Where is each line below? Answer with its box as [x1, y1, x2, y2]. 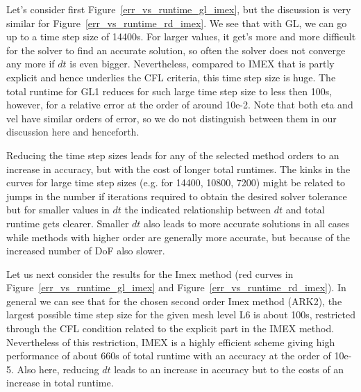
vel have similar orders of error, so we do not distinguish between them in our [6, 111, 337, 125]
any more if [6, 56, 55, 71]
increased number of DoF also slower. [6, 243, 165, 258]
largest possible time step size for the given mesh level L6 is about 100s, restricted [6, 307, 356, 322]
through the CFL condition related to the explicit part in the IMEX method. [6, 321, 335, 336]
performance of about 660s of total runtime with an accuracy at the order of [6, 348, 331, 363]
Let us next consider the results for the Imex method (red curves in [6, 266, 294, 281]
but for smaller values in [6, 202, 110, 217]
